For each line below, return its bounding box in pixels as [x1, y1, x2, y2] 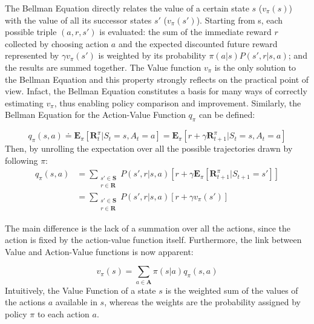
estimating [5, 96, 44, 109]
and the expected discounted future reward [118, 37, 278, 50]
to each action [37, 307, 90, 320]
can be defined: [198, 108, 255, 121]
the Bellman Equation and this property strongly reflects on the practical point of [5, 73, 309, 85]
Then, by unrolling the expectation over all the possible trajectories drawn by [5, 142, 293, 155]
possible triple [5, 25, 57, 38]
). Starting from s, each [196, 13, 283, 26]
